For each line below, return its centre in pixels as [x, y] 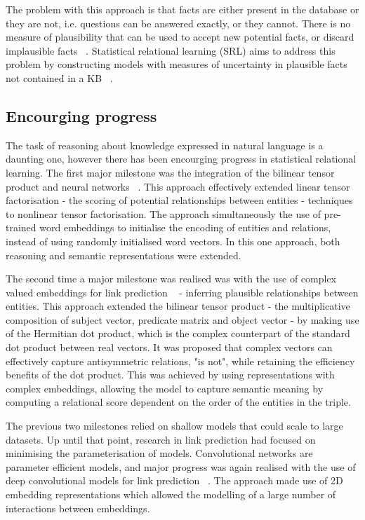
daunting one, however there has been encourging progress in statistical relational [181, 159]
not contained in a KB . [59, 77]
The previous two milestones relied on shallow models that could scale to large [174, 426]
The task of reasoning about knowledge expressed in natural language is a [165, 145]
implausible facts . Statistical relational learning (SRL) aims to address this [171, 50]
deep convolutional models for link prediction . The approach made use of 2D [174, 480]
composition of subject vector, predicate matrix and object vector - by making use [182, 319]
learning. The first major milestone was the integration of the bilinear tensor [170, 172]
